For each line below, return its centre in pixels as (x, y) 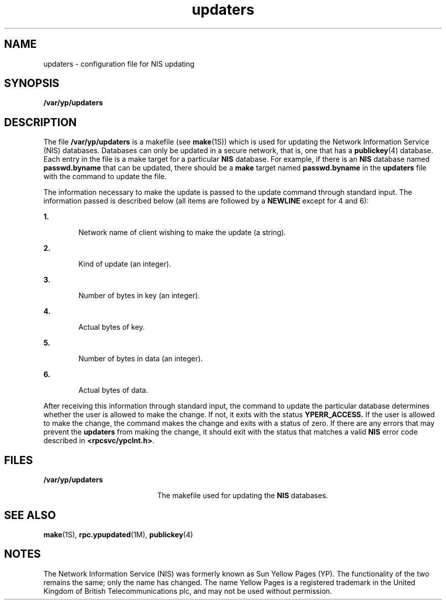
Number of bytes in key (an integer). (139, 296)
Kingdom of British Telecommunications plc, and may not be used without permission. (188, 591)
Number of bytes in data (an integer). (141, 359)
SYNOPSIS (32, 83)
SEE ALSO (30, 515)
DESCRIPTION (40, 122)
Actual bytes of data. (113, 390)
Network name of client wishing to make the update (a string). (182, 233)
